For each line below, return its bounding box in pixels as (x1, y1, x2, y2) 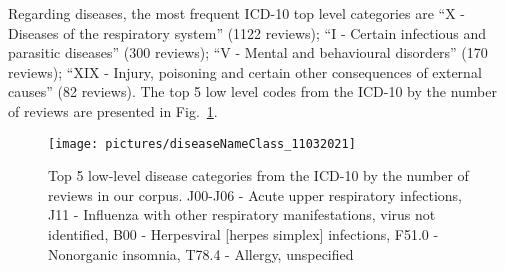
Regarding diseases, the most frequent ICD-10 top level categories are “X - (8, 3, 466, 23)
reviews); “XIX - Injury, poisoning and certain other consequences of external (8, 61, 482, 82)
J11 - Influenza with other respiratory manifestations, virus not (48, 204, 436, 225)
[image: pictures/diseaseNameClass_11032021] (48, 136, 356, 151)
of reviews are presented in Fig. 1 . (8, 100, 218, 121)
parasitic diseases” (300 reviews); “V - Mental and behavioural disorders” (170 (8, 42, 488, 63)
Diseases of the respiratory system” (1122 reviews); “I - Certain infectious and (8, 22, 487, 43)
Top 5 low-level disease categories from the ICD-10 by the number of (48, 165, 469, 186)
